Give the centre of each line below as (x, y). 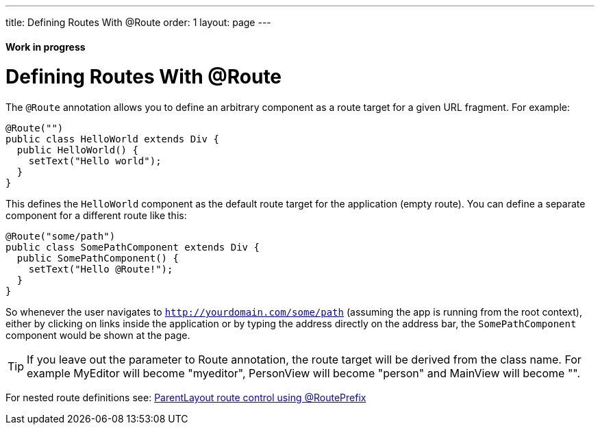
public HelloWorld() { (77, 150)
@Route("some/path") (61, 237)
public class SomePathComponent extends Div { (133, 248)
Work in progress (46, 47)
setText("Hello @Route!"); (101, 269)
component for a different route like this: (96, 216)
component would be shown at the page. (98, 336)
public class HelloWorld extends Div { (112, 139)
